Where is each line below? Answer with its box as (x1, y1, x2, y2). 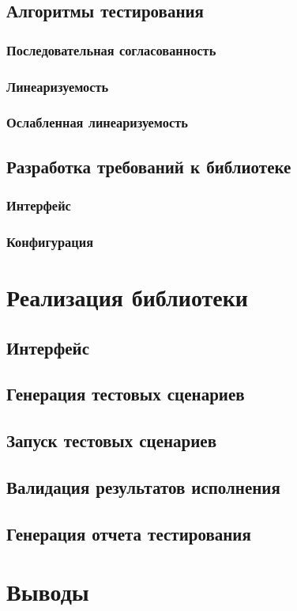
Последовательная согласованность (6, 40, 216, 59)
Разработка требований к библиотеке (6, 154, 291, 178)
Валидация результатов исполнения (6, 474, 280, 499)
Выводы (6, 575, 89, 608)
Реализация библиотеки (6, 280, 248, 313)
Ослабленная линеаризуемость (6, 112, 188, 132)
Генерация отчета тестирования (6, 521, 251, 545)
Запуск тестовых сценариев (6, 428, 217, 453)
